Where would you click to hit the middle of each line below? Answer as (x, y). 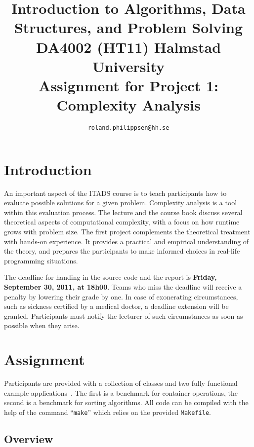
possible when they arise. (42, 325)
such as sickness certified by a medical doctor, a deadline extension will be (116, 306)
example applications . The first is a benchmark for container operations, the (121, 392)
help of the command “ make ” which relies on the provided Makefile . (107, 412)
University (128, 66)
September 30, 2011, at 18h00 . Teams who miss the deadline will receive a (123, 287)
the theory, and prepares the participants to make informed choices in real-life (122, 251)
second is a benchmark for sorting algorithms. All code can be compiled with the (126, 402)
